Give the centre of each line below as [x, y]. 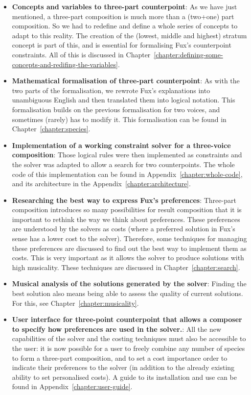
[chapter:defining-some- [188, 54]
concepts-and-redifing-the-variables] [65, 64]
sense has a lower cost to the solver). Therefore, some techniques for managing [129, 238]
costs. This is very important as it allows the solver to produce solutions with [128, 258]
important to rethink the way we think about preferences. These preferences [126, 219]
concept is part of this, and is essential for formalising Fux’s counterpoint [122, 45]
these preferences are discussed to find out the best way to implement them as [129, 248]
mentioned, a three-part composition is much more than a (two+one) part [123, 16]
